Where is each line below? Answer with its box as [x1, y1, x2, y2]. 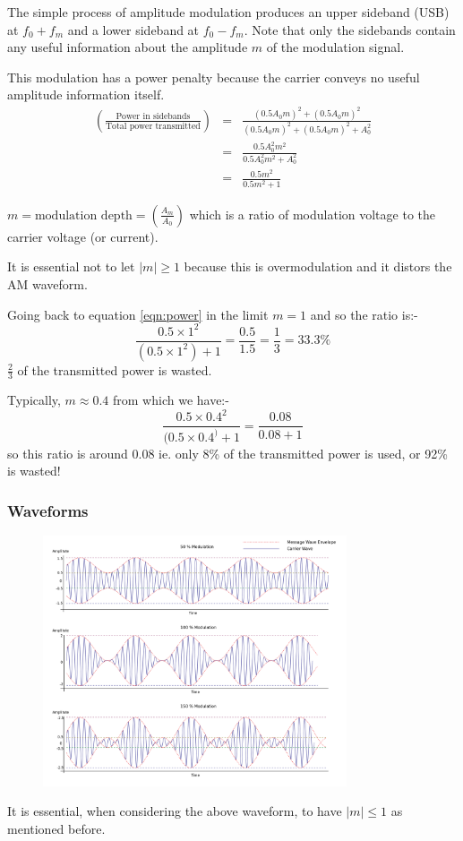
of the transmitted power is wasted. [17, 360, 212, 379]
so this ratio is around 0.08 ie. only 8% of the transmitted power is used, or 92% [7, 443, 448, 462]
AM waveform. [7, 274, 88, 293]
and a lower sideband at [67, 20, 200, 39]
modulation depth [34, 209, 133, 222]
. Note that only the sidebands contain [244, 20, 456, 39]
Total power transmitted [106, 122, 201, 132]
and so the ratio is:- [310, 305, 418, 323]
